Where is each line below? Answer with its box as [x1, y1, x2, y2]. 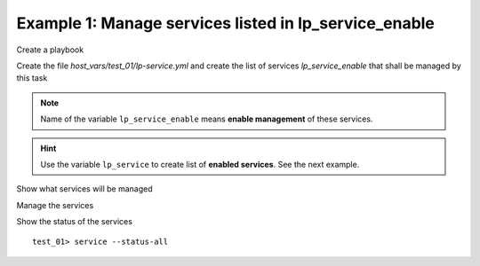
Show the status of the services [16, 216, 133, 227]
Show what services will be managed [16, 184, 153, 194]
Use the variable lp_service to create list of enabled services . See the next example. [40, 159, 360, 169]
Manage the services [16, 199, 94, 210]
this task [16, 73, 48, 83]
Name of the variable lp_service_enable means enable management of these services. [40, 113, 373, 124]
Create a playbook [16, 44, 84, 55]
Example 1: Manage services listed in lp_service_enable [16, 13, 436, 33]
